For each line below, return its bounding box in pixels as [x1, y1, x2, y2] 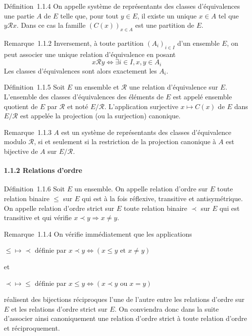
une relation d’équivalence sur [129, 82, 218, 92]
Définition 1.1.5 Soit [4, 82, 65, 92]
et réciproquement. [4, 322, 60, 333]
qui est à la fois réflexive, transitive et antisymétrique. [81, 193, 243, 203]
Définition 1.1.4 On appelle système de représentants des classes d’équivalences [4, 1, 240, 11]
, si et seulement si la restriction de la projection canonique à [34, 136, 216, 147]
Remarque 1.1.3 [4, 127, 52, 137]
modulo [4, 136, 26, 147]
